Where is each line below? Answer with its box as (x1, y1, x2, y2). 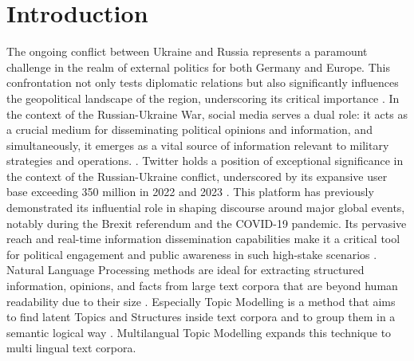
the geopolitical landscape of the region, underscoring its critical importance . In (6, 89, 400, 106)
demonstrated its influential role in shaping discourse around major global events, (6, 199, 405, 216)
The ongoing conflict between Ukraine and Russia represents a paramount (6, 43, 368, 60)
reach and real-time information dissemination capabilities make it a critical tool (6, 230, 400, 247)
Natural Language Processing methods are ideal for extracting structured (6, 261, 365, 278)
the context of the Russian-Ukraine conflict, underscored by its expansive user (6, 167, 388, 184)
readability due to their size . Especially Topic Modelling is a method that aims (6, 292, 396, 309)
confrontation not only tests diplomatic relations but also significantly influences (6, 74, 399, 91)
